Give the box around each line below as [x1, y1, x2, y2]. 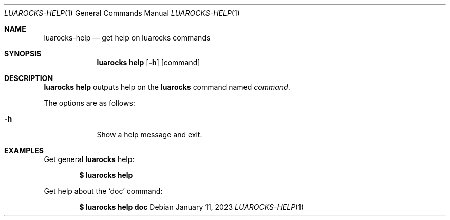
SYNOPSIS [4, 49, 42, 58]
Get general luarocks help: [44, 155, 135, 164]
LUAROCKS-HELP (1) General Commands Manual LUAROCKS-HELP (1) [4, 9, 240, 17]
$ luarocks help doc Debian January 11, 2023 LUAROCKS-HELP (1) [79, 203, 304, 211]
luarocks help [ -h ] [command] [97, 58, 200, 67]
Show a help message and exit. [97, 130, 202, 139]
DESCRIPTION [4, 74, 53, 83]
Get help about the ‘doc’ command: [44, 187, 163, 195]
